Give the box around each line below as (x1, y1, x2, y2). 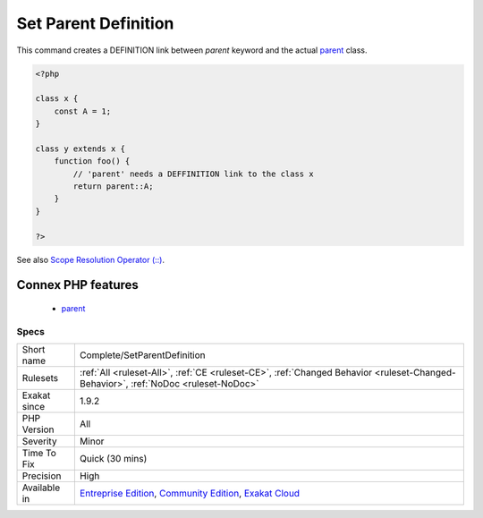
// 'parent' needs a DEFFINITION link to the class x (72, 168, 314, 179)
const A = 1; (54, 106, 112, 116)
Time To (21, 447, 57, 460)
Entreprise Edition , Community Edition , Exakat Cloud (79, 488, 300, 500)
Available (21, 481, 61, 494)
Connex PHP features (16, 277, 139, 293)
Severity (21, 435, 57, 447)
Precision (21, 470, 62, 482)
